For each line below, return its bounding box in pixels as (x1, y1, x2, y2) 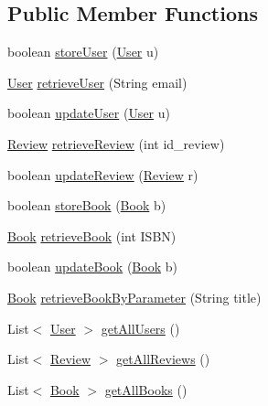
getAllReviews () (116, 349, 210, 369)
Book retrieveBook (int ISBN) (7, 226, 177, 245)
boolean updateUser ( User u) (7, 103, 171, 123)
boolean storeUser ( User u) (7, 42, 159, 61)
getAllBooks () (104, 379, 188, 399)
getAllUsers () (101, 318, 180, 337)
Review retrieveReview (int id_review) (7, 134, 225, 153)
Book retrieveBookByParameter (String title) (7, 287, 262, 306)
